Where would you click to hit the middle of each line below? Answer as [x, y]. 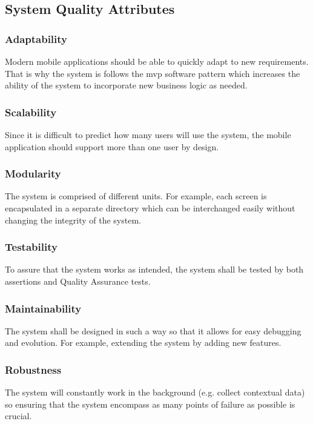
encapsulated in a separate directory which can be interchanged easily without [150, 208]
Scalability [31, 112]
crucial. [18, 416]
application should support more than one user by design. [112, 146]
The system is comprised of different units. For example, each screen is [136, 196]
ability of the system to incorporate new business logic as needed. [126, 85]
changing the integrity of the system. [73, 220]
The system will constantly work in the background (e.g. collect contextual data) [155, 392]
